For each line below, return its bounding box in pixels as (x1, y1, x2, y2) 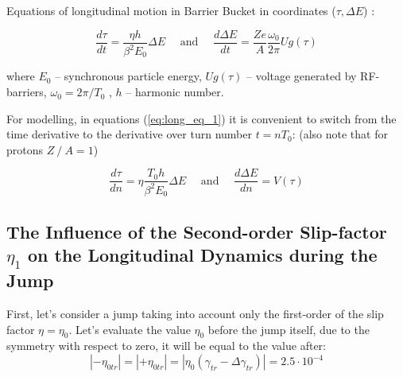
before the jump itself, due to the (207, 321, 370, 337)
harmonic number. (134, 84, 224, 100)
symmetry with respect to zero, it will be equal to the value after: (6, 337, 326, 354)
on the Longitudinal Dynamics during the (28, 243, 378, 267)
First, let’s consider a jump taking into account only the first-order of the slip (6, 305, 384, 322)
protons (6, 141, 44, 157)
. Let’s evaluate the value (68, 321, 191, 337)
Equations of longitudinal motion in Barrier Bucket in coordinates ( (6, 2, 336, 18)
